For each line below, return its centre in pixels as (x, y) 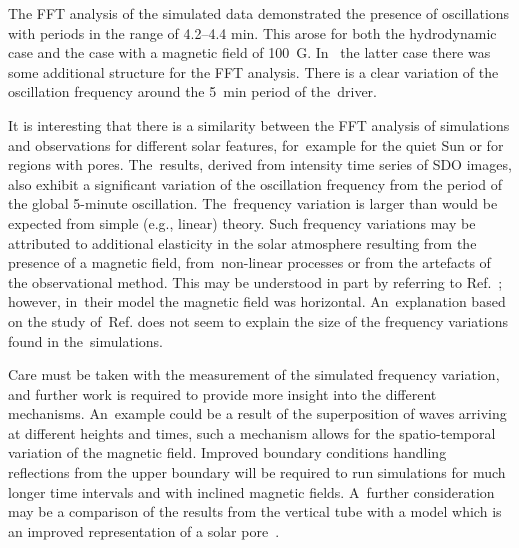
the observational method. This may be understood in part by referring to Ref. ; (255, 281)
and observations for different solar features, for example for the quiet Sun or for (256, 144)
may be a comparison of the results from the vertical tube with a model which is (255, 511)
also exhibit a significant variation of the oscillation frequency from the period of (255, 183)
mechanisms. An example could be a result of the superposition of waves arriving (257, 413)
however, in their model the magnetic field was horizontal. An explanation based (257, 301)
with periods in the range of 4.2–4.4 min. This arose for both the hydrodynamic (252, 32)
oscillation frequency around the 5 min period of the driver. (192, 91)
